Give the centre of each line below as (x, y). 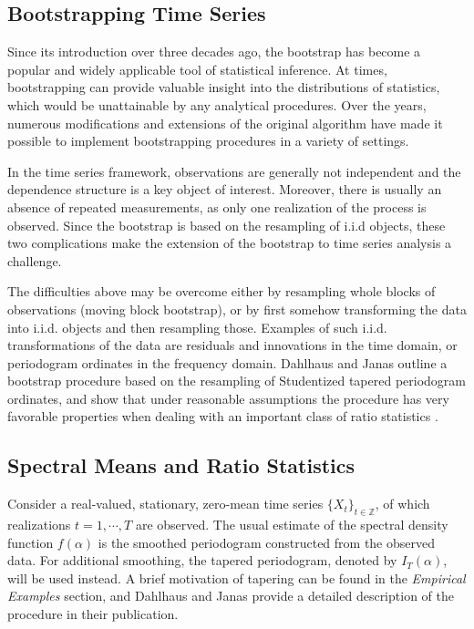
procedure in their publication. (93, 614)
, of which (402, 504)
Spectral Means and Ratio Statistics (181, 465)
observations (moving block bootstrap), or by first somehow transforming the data (237, 309)
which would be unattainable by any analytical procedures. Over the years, (217, 104)
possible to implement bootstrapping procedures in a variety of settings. (208, 141)
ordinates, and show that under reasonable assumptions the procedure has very (228, 398)
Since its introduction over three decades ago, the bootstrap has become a (214, 52)
